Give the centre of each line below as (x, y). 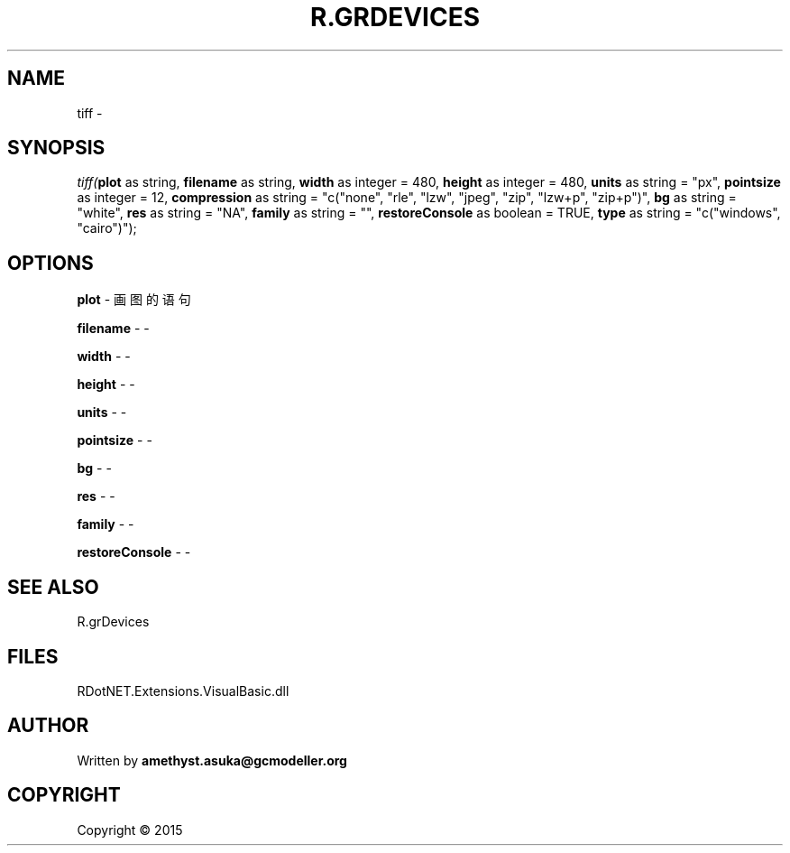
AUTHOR (48, 726)
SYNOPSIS (56, 148)
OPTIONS (51, 263)
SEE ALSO (53, 587)
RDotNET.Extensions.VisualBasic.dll (183, 691)
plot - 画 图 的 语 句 (134, 300)
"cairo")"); (107, 228)
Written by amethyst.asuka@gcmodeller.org (212, 760)
